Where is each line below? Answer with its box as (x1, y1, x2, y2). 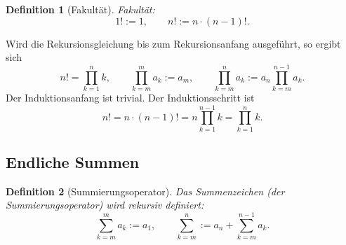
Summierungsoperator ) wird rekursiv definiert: (6, 197, 204, 212)
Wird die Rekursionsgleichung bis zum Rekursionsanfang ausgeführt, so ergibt (6, 36, 341, 50)
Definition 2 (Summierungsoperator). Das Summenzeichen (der (6, 183, 285, 198)
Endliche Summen (6, 151, 140, 173)
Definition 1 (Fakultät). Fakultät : (6, 2, 155, 16)
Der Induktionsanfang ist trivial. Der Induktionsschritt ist (6, 90, 255, 104)
